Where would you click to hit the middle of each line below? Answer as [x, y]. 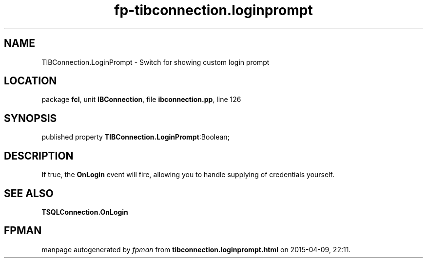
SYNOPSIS [30, 118]
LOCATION [30, 81]
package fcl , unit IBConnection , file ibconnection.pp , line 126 [141, 100]
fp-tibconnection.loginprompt [213, 10]
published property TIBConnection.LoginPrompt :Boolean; [136, 137]
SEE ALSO [29, 193]
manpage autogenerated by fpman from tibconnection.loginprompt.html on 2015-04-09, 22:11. [196, 249]
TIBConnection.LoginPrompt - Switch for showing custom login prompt [155, 62]
